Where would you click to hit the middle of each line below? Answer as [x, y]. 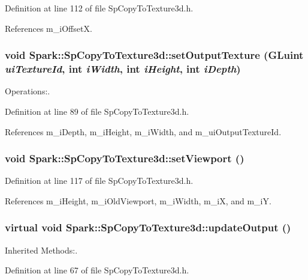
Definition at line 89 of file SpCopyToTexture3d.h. [97, 111]
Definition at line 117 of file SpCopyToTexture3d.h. [99, 181]
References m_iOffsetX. [49, 28]
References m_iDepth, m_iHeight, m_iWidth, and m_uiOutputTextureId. [143, 131]
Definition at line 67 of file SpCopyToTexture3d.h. [97, 270]
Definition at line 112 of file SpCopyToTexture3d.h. [99, 8]
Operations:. [28, 91]
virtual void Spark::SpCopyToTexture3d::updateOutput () [148, 227]
